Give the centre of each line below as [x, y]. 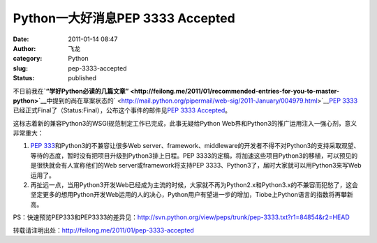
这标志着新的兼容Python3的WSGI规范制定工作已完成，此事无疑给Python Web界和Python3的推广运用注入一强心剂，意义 [185, 123]
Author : [24, 48]
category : [28, 59]
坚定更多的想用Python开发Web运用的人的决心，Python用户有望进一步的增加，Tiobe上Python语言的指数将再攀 [188, 195]
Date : [21, 39]
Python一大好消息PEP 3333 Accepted [124, 18]
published [82, 78]
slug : [20, 68]
